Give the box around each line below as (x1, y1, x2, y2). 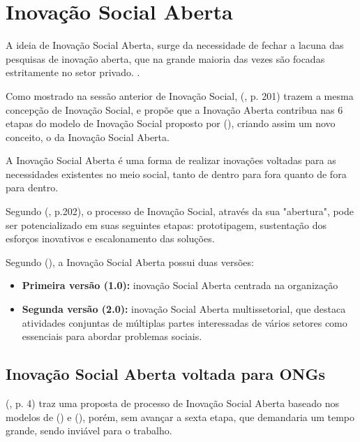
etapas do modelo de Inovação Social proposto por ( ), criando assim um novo (6, 116, 336, 131)
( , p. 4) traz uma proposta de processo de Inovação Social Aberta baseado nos (6, 396, 340, 411)
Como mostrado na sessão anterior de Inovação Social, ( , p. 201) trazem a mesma (6, 88, 354, 103)
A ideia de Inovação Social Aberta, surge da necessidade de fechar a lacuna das (6, 38, 344, 52)
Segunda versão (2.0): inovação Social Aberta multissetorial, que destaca (22, 302, 346, 316)
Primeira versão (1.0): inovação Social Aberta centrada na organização (22, 278, 338, 293)
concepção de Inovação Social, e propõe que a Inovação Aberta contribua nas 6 (6, 102, 343, 117)
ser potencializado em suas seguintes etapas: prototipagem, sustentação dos (6, 217, 327, 232)
